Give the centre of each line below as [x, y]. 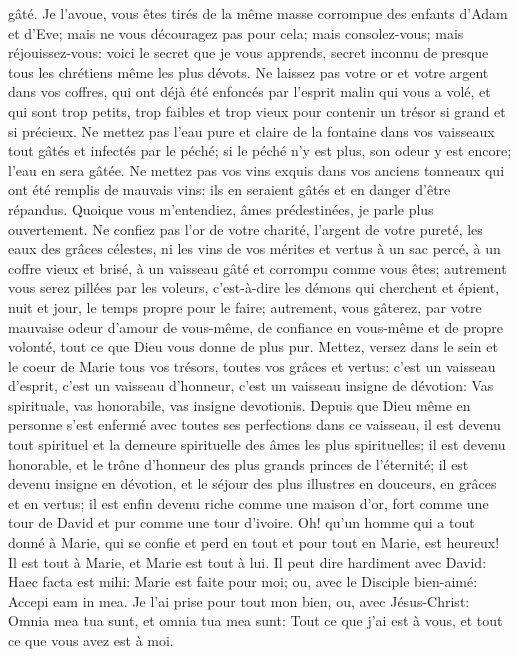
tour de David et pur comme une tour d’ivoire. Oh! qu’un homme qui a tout [241, 522]
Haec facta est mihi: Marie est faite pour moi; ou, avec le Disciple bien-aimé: [243, 581]
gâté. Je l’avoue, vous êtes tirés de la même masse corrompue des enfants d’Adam [258, 13]
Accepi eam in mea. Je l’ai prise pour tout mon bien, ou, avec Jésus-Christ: [239, 600]
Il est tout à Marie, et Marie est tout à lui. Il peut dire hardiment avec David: [247, 561]
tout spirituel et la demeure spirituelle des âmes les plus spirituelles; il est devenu [257, 444]
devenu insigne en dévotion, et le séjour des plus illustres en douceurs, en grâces [252, 483]
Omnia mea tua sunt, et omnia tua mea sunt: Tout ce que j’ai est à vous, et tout [255, 620]
